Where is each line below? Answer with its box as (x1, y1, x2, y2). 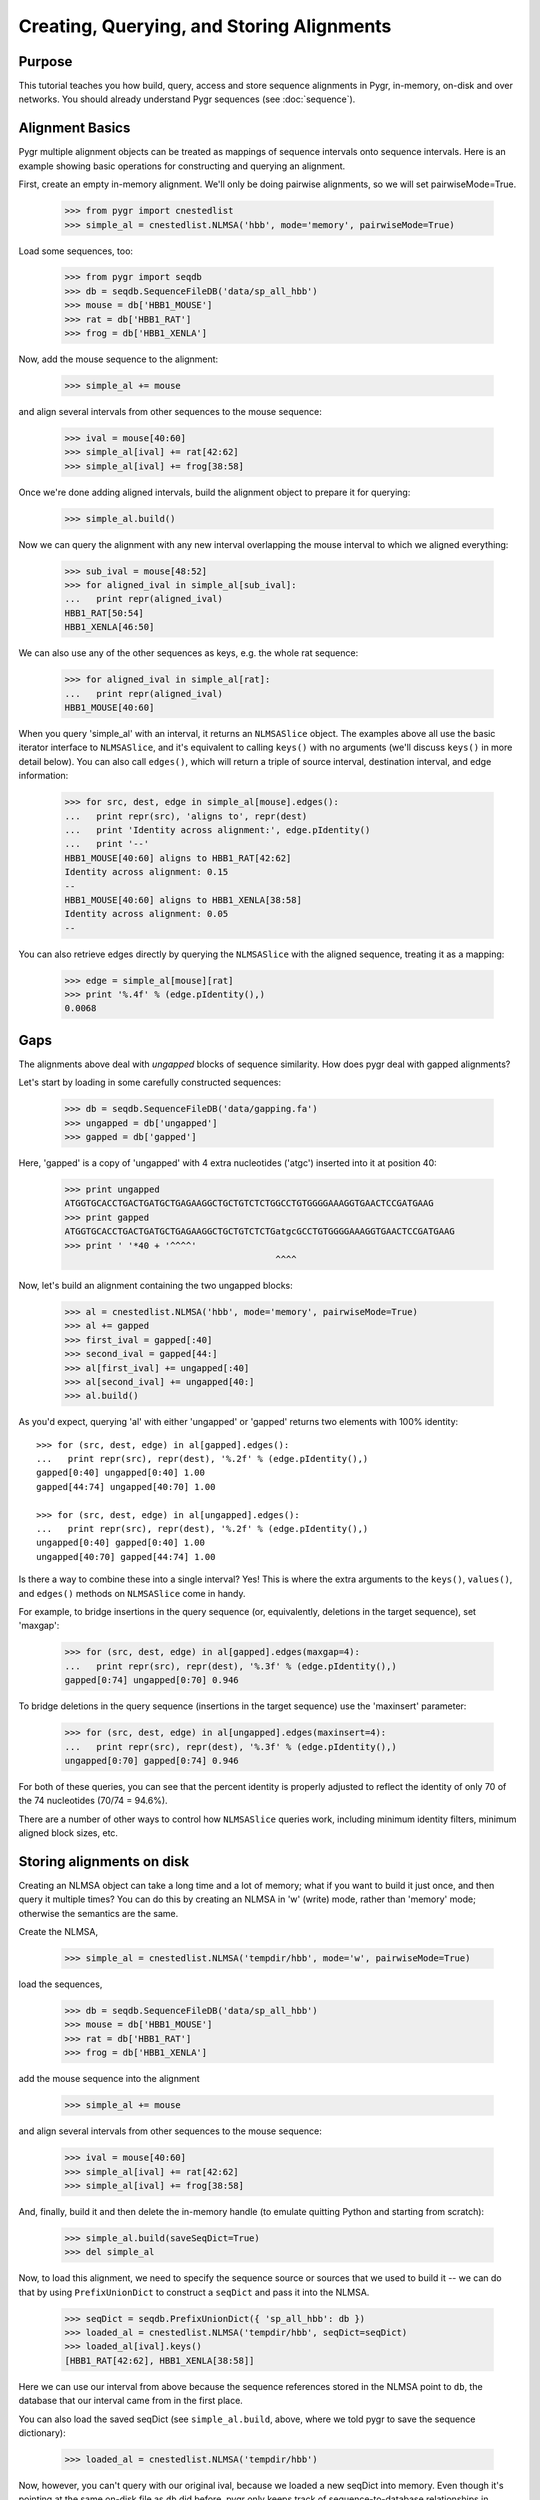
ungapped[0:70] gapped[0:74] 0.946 (64, 1755, 239, 1766)
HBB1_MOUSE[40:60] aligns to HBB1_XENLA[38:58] (64, 894, 302, 905)
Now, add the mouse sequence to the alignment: (18, 353, 219, 365)
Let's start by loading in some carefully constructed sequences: (18, 1076, 282, 1089)
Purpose (18, 53, 73, 70)
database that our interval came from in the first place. (18, 2395, 244, 2407)
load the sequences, (18, 1978, 103, 1990)
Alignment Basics (18, 120, 131, 137)
